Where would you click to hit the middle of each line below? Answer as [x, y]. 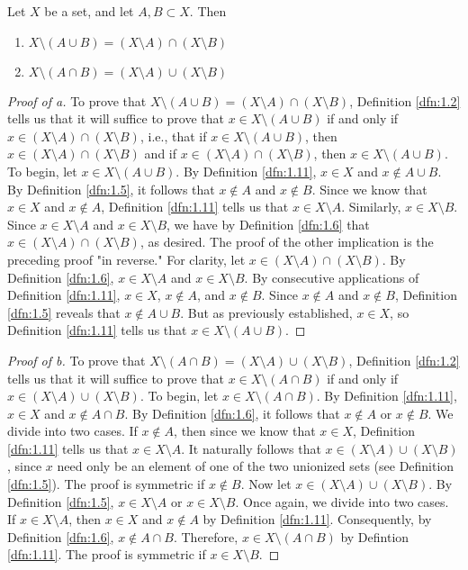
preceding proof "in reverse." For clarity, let [126, 259]
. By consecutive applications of [332, 277]
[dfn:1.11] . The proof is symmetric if [107, 554]
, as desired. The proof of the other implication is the [287, 242]
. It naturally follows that [251, 448]
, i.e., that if [173, 136]
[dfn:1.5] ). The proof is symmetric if [106, 484]
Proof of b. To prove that [76, 360]
